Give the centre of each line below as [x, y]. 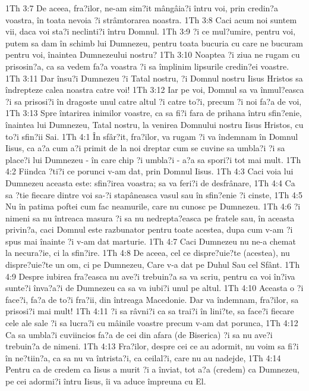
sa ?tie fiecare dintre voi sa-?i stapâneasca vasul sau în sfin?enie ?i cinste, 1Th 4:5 [154, 194]
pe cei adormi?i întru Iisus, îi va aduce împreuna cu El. [106, 381]
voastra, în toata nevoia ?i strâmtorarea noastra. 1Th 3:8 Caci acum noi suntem [151, 19]
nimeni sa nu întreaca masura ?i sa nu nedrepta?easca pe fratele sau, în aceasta [150, 218]
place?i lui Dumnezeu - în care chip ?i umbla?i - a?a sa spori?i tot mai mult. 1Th [153, 159]
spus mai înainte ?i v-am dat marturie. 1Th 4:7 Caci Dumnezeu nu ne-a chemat [151, 241]
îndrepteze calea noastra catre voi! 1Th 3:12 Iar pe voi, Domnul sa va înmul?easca [155, 90]
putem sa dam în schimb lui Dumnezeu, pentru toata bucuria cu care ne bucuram [154, 43]
